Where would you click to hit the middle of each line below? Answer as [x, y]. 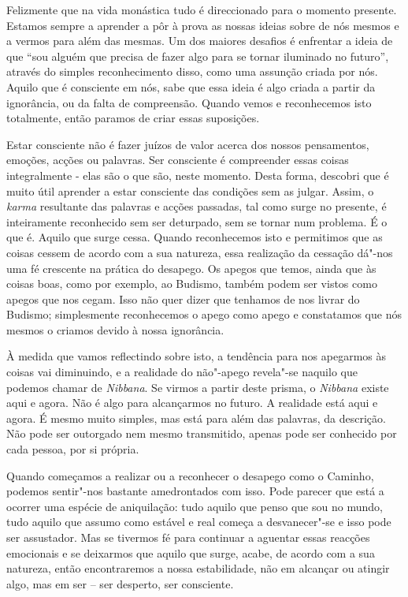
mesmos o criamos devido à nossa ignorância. [115, 329]
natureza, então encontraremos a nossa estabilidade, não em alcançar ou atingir [198, 568]
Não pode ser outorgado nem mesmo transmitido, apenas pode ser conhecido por [202, 433]
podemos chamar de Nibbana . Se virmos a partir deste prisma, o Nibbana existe [198, 387]
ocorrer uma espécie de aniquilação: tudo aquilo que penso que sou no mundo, [195, 506]
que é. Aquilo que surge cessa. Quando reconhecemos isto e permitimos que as [195, 237]
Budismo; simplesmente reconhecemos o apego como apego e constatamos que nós [204, 314]
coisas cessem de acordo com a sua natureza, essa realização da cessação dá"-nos [200, 252]
